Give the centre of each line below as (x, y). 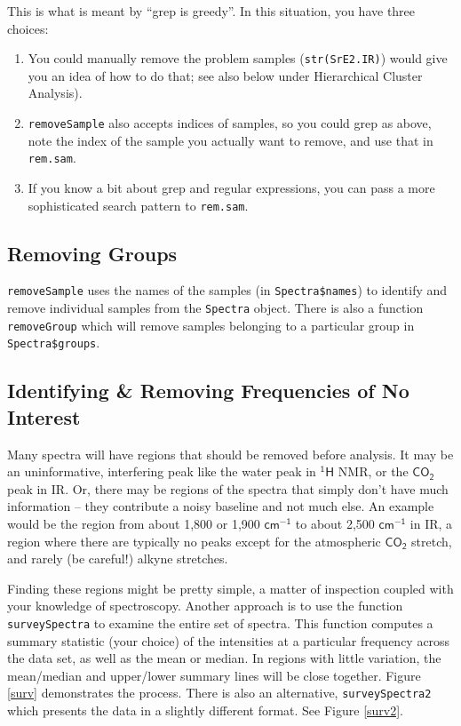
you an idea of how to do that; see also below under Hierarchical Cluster (225, 75)
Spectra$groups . (54, 343)
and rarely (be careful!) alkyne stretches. (118, 558)
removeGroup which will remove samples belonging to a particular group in (211, 325)
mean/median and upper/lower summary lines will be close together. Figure (214, 675)
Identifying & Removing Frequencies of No (208, 391)
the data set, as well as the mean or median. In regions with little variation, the (224, 658)
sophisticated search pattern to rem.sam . (138, 205)
